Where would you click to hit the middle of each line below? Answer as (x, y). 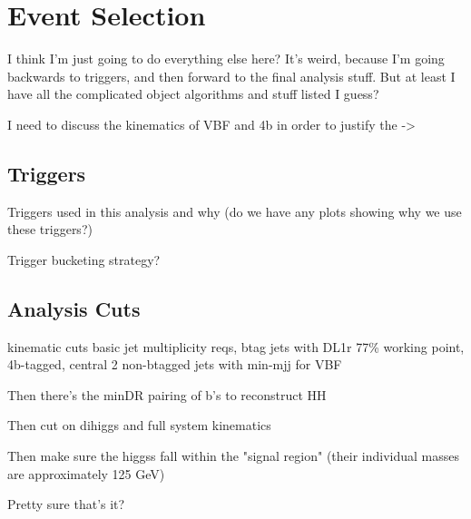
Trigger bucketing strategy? (84, 259)
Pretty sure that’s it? (66, 504)
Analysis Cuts (74, 308)
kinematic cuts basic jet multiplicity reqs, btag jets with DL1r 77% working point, (236, 346)
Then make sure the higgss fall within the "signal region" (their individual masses (234, 456)
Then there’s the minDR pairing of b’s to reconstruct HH (167, 394)
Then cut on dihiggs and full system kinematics (139, 425)
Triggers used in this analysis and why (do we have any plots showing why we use (235, 211)
